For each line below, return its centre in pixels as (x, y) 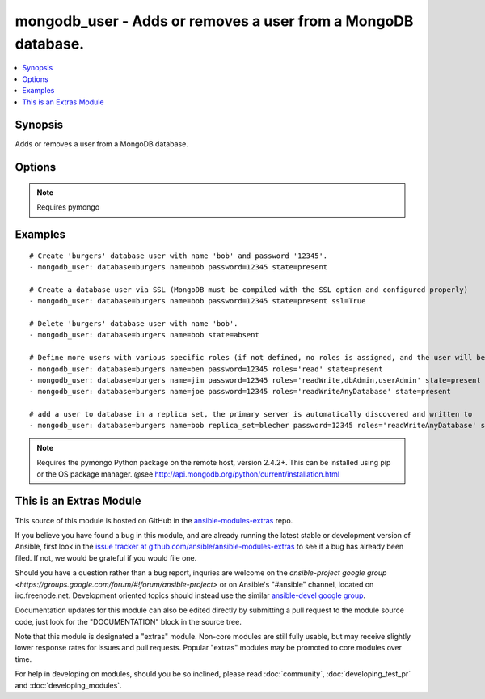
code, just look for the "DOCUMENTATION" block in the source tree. (128, 621)
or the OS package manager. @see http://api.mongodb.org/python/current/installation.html (188, 474)
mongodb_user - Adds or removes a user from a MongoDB (214, 21)
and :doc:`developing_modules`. (68, 685)
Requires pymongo (68, 207)
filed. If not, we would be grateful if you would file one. (106, 557)
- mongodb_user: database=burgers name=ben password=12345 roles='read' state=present (206, 369)
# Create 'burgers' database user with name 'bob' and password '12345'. (179, 256)
